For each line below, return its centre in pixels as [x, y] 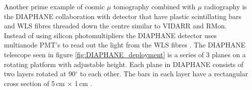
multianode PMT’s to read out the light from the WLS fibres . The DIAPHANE [125, 45]
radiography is [226, 6]
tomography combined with [154, 6]
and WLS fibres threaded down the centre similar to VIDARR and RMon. [115, 26]
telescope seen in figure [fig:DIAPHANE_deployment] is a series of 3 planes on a [125, 54]
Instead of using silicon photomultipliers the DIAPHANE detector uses [110, 35]
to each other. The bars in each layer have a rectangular [164, 74]
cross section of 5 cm [34, 83]
